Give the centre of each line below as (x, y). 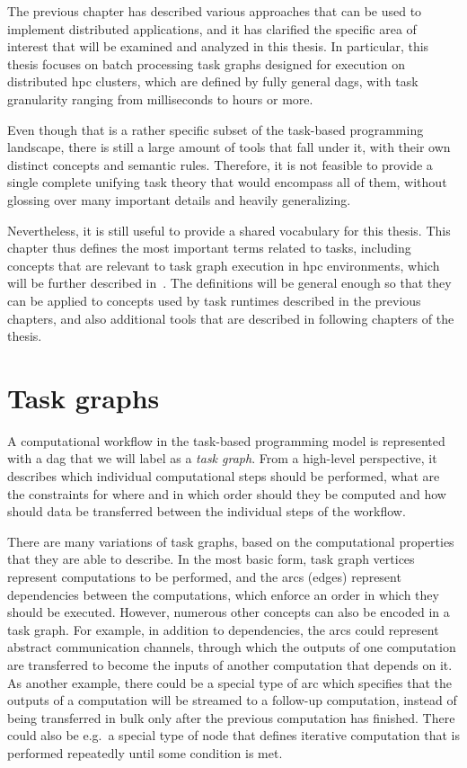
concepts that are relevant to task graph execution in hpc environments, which (224, 265)
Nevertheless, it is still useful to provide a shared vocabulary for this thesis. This (229, 230)
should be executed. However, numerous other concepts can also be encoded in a (229, 612)
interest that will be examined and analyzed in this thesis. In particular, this (218, 46)
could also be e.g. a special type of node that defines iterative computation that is (233, 735)
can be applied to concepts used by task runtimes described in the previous (214, 300)
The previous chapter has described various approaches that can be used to (215, 11)
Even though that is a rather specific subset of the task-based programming (216, 129)
